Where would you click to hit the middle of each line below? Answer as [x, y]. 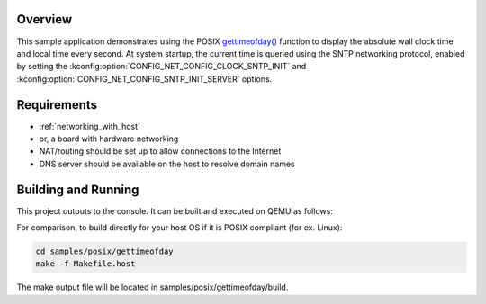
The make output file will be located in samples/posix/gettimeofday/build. [153, 287]
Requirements [57, 105]
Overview [45, 19]
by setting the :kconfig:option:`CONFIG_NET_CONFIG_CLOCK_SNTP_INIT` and [162, 67]
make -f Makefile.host [85, 264]
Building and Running [78, 189]
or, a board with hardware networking [109, 139]
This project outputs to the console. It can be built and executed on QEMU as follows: [175, 210]
